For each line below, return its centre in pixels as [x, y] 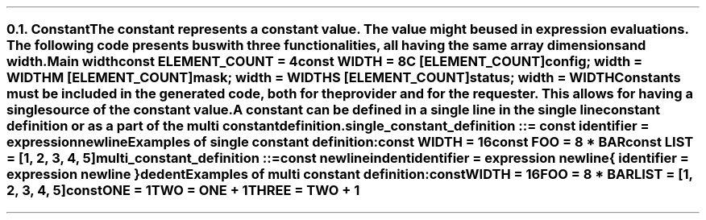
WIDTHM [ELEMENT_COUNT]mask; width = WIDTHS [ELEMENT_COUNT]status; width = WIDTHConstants [344, 78]
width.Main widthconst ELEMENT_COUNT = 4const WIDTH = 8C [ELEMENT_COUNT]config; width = [325, 62]
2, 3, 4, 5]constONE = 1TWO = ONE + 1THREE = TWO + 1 [183, 191]
